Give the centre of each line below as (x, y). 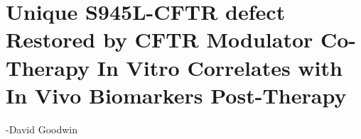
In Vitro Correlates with (220, 67)
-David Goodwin (42, 129)
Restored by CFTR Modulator (160, 39)
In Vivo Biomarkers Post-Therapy (176, 95)
